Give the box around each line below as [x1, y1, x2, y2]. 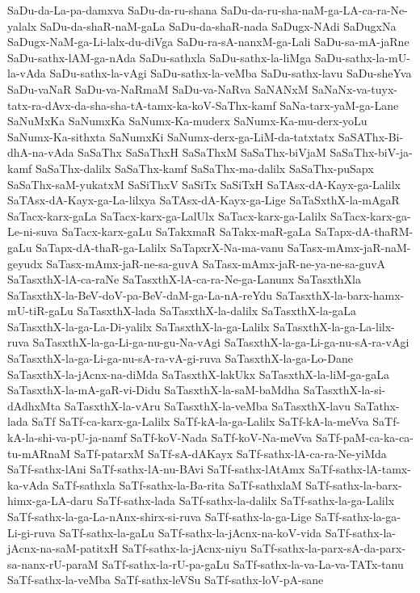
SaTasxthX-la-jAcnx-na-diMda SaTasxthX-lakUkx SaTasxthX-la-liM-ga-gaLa [7, 365, 389, 382]
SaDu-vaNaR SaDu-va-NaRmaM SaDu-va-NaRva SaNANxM [7, 80, 309, 97]
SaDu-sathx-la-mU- [314, 48, 410, 65]
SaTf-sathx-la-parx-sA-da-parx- [250, 540, 406, 557]
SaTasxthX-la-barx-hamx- [275, 286, 405, 303]
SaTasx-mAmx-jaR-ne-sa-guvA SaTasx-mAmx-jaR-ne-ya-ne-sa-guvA [46, 254, 386, 271]
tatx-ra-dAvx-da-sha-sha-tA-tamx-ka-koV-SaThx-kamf [7, 96, 276, 113]
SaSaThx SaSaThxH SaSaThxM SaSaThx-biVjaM [78, 144, 326, 161]
